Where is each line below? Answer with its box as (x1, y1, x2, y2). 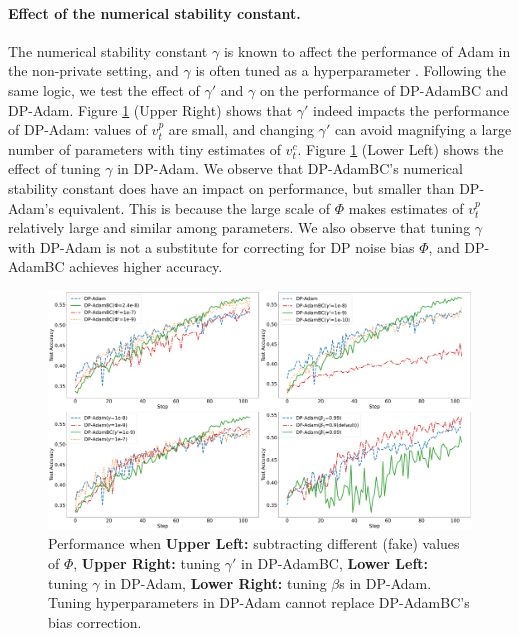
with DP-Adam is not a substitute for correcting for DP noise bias (8, 236, 415, 257)
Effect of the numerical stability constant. (8, 2, 301, 23)
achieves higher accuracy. (69, 256, 223, 277)
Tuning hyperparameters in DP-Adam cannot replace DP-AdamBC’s (48, 592, 470, 613)
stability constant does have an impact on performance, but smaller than (8, 177, 455, 198)
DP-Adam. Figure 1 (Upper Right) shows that (8, 99, 293, 120)
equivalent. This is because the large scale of (58, 197, 330, 218)
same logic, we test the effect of (8, 79, 200, 100)
